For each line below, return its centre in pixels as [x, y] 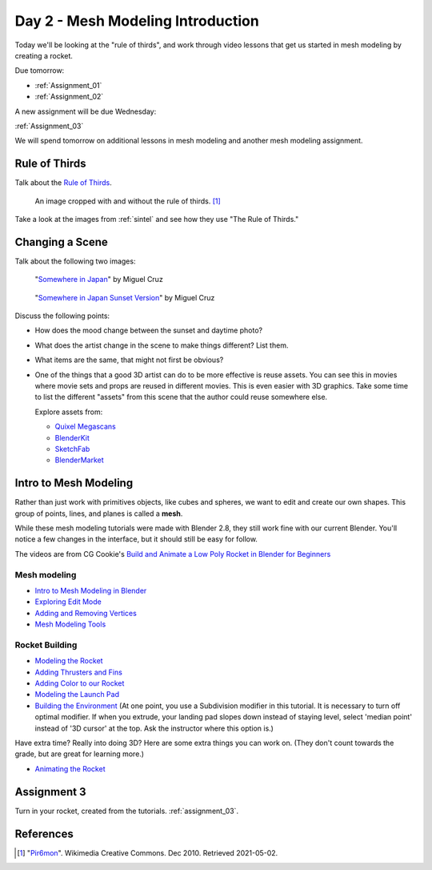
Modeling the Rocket [69, 661]
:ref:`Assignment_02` [69, 97]
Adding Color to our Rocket [80, 683]
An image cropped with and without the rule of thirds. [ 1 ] [128, 201]
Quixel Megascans [85, 427]
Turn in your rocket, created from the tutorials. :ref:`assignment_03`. [127, 811]
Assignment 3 [50, 792]
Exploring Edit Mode [68, 602]
